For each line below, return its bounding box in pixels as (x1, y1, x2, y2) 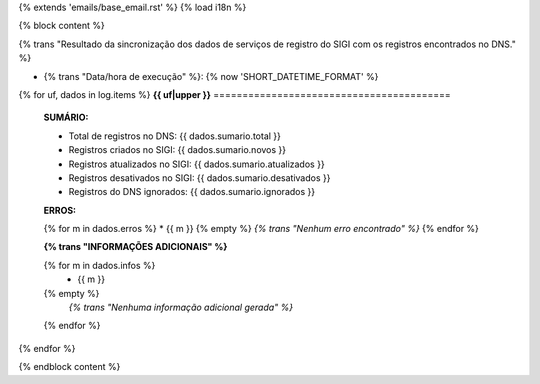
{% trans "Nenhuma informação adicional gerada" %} (68, 301, 294, 314)
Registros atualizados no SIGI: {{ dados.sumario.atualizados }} (68, 158, 325, 170)
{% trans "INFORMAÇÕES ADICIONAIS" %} (43, 241, 228, 253)
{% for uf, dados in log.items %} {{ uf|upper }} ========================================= (18, 88, 452, 100)
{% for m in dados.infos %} (43, 259, 156, 271)
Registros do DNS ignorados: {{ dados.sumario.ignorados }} (68, 186, 315, 198)
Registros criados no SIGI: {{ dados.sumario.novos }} (68, 144, 287, 156)
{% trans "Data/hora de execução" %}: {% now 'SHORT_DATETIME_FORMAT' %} (43, 70, 379, 82)
